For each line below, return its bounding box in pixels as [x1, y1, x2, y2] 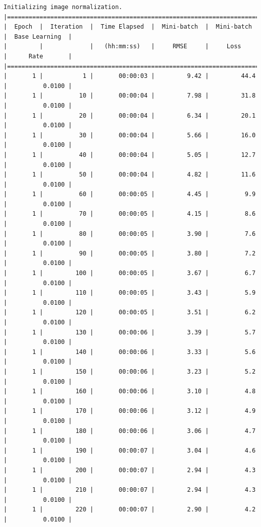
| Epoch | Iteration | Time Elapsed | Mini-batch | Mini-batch [4, 23, 252, 31]
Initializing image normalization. [4, 4, 123, 11]
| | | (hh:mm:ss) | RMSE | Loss [4, 43, 241, 50]
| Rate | [4, 52, 72, 60]
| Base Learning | [4, 33, 72, 40]
